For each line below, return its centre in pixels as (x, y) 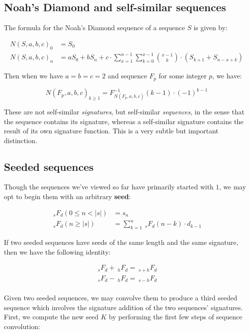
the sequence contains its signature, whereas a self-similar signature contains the (124, 121)
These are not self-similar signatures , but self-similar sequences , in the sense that (124, 111)
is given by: (211, 28)
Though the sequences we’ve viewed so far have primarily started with (109, 187)
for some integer (183, 76)
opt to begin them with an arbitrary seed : (67, 196)
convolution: (22, 326)
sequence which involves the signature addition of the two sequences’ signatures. (124, 307)
